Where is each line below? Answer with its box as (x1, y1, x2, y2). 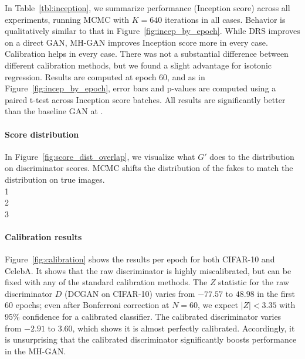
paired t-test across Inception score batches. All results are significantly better (5, 93, 286, 105)
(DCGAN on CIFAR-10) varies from (64, 287, 195, 299)
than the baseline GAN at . (5, 105, 103, 117)
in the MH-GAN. (5, 344, 66, 357)
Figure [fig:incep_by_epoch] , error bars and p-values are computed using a (5, 82, 276, 94)
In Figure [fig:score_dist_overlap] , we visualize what (5, 150, 195, 162)
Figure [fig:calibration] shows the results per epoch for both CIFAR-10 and (5, 253, 275, 265)
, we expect (198, 299, 238, 311)
